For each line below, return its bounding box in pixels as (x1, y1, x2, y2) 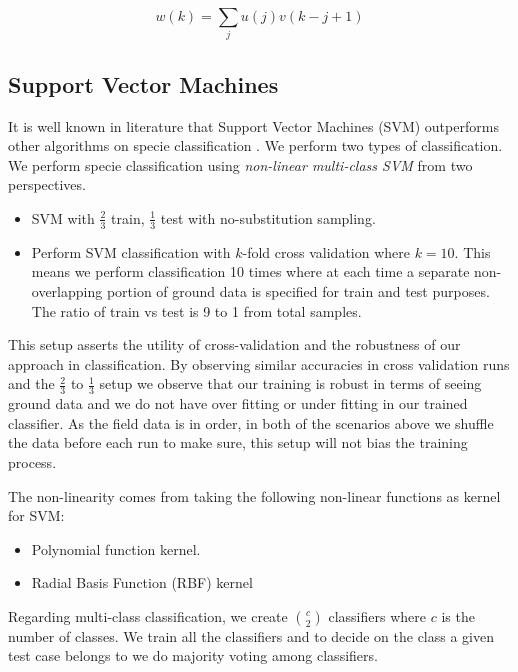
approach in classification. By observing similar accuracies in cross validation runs (8, 353, 510, 374)
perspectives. (8, 174, 86, 195)
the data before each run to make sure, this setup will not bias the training (8, 432, 468, 453)
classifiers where (328, 605, 426, 626)
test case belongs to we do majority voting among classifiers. (8, 645, 378, 666)
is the (441, 605, 475, 626)
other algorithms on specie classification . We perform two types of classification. (8, 135, 503, 156)
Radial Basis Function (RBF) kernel (31, 572, 253, 593)
